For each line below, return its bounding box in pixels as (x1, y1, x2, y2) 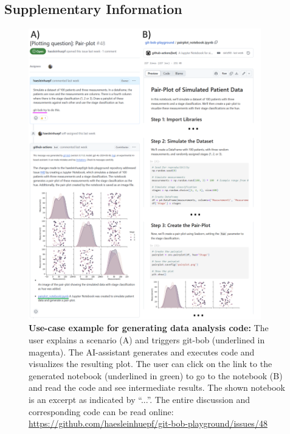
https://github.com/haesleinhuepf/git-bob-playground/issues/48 (29, 417, 268, 430)
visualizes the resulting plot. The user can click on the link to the (29, 357, 272, 370)
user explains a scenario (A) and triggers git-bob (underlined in (29, 334, 265, 346)
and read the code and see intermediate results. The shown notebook (29, 381, 285, 394)
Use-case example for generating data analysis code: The (29, 321, 269, 334)
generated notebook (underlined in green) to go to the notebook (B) (29, 369, 283, 382)
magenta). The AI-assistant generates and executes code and (29, 345, 255, 358)
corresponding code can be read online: (29, 405, 174, 418)
